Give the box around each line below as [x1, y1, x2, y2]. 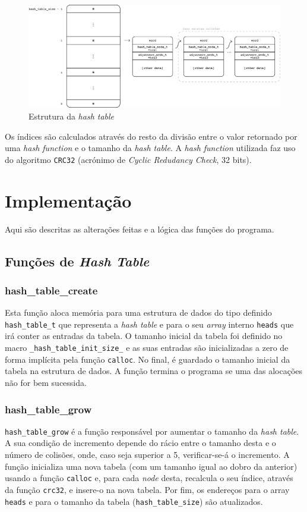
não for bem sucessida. [5, 376, 87, 388]
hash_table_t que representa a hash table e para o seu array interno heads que [5, 318, 294, 330]
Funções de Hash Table [5, 252, 150, 270]
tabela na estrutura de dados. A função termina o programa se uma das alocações [5, 365, 303, 377]
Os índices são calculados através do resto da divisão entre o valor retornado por [5, 130, 297, 142]
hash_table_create [5, 282, 98, 297]
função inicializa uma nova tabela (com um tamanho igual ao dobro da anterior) [5, 460, 297, 472]
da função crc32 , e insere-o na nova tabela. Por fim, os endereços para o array [5, 483, 290, 495]
